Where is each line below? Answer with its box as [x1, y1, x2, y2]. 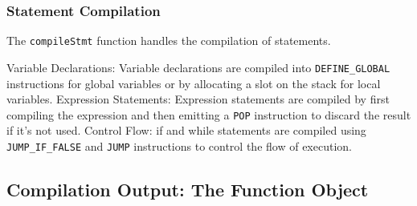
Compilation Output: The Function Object [6, 177, 369, 202]
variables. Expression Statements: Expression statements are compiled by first [6, 91, 390, 107]
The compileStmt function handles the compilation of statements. [6, 32, 331, 49]
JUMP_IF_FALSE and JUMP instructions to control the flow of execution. [6, 137, 352, 154]
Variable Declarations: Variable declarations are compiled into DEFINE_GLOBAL [6, 59, 390, 75]
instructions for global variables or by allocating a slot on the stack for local [6, 75, 381, 91]
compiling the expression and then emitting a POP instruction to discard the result [6, 106, 411, 123]
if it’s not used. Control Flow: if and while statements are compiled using [6, 122, 366, 139]
